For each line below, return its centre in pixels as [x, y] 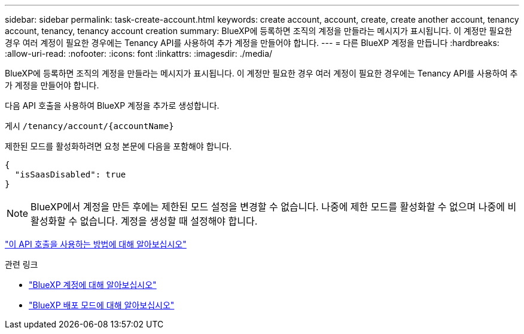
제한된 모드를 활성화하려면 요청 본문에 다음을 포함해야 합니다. [118, 146]
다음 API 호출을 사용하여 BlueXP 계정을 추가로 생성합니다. [112, 105]
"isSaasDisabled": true [70, 174]
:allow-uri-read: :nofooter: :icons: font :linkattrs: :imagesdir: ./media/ [139, 53]
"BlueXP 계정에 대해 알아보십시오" [93, 285]
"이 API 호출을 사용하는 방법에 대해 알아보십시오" [96, 244]
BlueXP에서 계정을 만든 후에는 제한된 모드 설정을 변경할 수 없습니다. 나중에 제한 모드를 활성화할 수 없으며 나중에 [268, 207]
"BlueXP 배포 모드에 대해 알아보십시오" [102, 305]
